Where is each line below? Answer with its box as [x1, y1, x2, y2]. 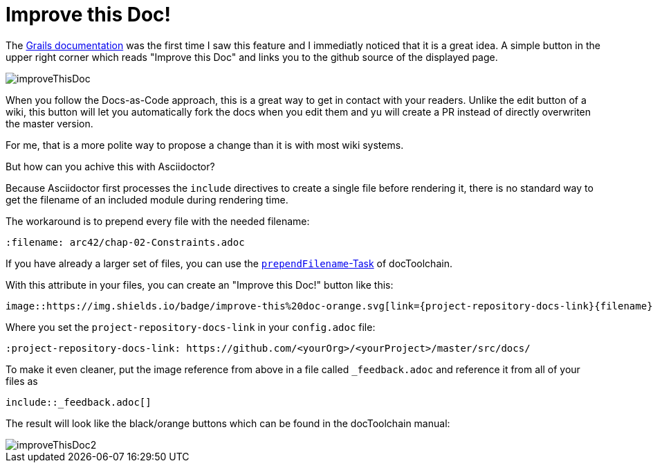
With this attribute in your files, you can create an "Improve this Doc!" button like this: [6, 278, 394, 291]
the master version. [6, 117, 93, 129]
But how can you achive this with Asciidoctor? [6, 160, 215, 172]
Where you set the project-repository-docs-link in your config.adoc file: [6, 321, 376, 333]
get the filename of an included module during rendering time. [6, 193, 288, 206]
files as [6, 375, 38, 387]
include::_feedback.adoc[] [6, 396, 151, 408]
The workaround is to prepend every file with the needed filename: [6, 215, 310, 227]
